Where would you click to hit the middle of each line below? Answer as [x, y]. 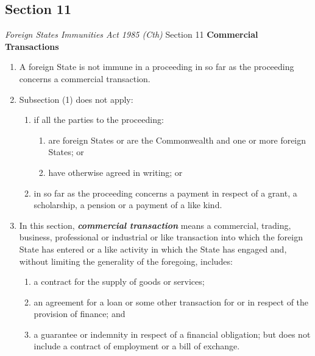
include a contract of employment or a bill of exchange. [137, 346]
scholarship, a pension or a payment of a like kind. [128, 205]
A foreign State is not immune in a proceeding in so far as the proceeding [157, 67]
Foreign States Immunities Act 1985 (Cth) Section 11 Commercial [132, 34]
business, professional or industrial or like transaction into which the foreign [161, 237]
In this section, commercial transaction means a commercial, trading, [155, 225]
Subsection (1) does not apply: [76, 99]
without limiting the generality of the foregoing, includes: [126, 261]
